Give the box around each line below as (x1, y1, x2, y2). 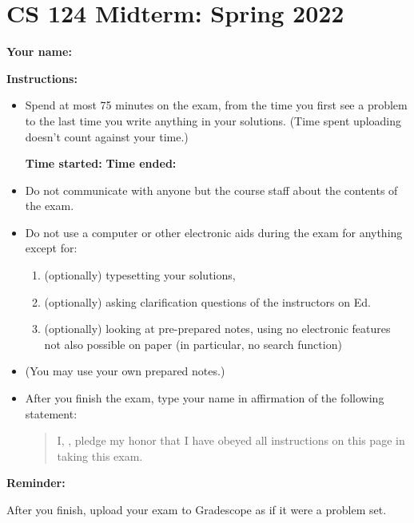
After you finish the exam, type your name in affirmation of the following (25, 390, 384, 406)
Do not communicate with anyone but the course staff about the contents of (25, 181, 398, 198)
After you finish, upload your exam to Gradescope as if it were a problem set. (6, 501, 387, 517)
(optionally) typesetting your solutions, (44, 267, 236, 283)
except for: (25, 240, 78, 256)
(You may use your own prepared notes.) (25, 363, 225, 379)
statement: (25, 405, 78, 422)
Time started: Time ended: (25, 155, 177, 172)
